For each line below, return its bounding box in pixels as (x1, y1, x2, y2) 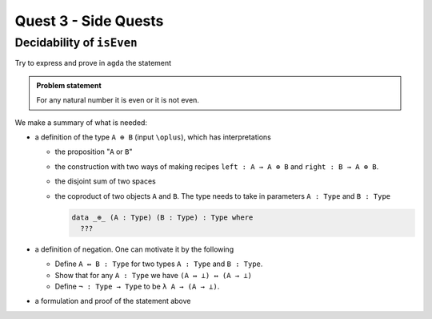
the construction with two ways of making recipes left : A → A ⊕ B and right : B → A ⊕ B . (54, 161, 379, 172)
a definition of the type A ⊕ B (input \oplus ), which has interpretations (34, 132, 271, 142)
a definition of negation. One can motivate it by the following (34, 244, 234, 254)
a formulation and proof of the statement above (34, 297, 191, 306)
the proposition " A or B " (54, 147, 133, 156)
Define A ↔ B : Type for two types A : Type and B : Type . (54, 259, 263, 269)
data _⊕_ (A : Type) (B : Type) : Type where (71, 212, 254, 222)
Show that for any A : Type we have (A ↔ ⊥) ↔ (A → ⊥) (54, 270, 252, 280)
